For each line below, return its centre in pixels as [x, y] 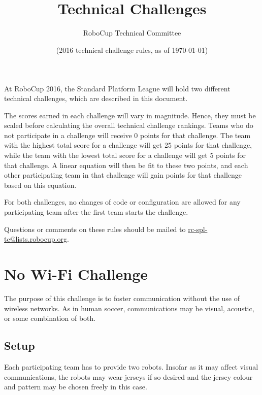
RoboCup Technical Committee [132, 33]
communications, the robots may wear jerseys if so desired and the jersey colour [128, 376]
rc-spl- [198, 229]
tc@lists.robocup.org [36, 239]
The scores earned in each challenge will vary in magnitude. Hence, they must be [130, 115]
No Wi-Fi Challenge [76, 274]
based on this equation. [40, 185]
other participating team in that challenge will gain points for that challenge [123, 175]
